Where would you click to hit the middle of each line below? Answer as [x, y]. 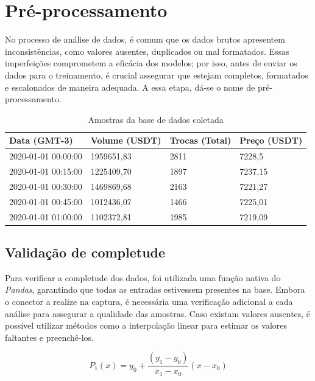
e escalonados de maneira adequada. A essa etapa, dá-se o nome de [130, 87]
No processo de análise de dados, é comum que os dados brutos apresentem [145, 39]
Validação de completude [85, 252]
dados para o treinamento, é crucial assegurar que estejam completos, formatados [157, 75]
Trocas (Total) [200, 140]
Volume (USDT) [126, 140]
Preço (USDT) [271, 140]
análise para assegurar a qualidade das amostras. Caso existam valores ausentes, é [158, 313]
